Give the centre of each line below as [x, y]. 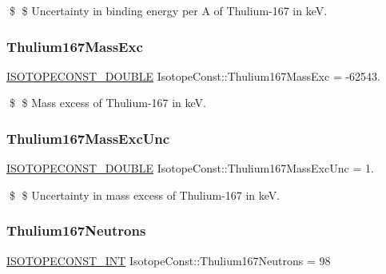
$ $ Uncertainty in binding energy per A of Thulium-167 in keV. [168, 10]
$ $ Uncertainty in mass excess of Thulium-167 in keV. [145, 195]
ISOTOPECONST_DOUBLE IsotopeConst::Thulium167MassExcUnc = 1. [190, 168]
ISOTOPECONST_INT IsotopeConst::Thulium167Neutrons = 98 [169, 260]
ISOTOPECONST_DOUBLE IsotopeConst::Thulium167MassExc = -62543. [193, 75]
